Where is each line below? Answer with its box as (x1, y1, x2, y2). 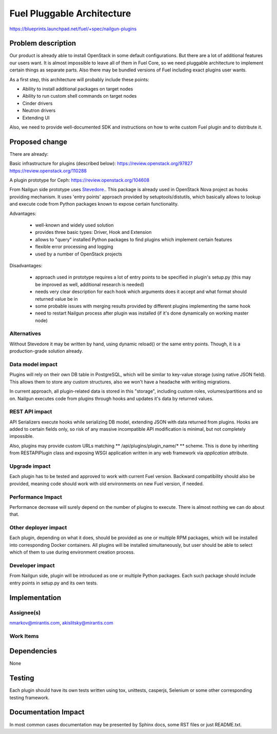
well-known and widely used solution (35, 222, 114, 228)
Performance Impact (9, 493, 63, 501)
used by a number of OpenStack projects (35, 251, 123, 257)
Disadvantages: (9, 262, 43, 268)
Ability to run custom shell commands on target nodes (22, 93, 137, 99)
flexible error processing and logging (35, 244, 113, 250)
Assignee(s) (9, 609, 41, 616)
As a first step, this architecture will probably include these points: (9, 76, 149, 82)
